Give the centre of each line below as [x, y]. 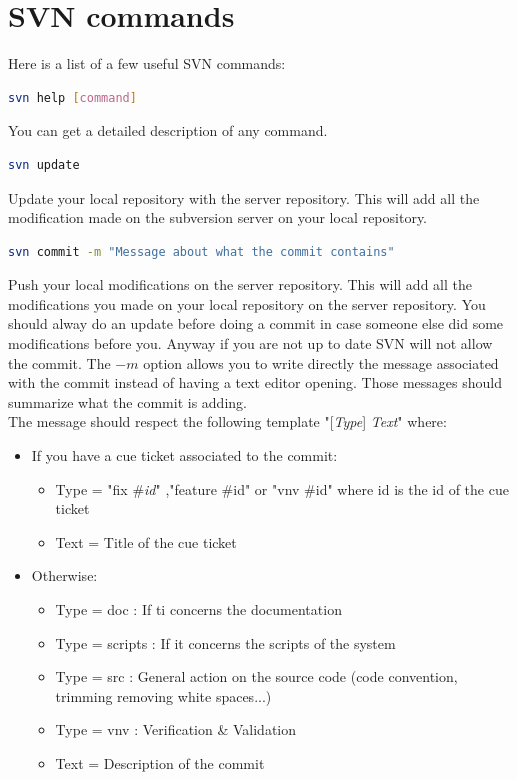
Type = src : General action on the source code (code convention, [256, 676]
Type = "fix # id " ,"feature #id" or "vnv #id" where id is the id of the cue [282, 488]
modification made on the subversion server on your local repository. [218, 217]
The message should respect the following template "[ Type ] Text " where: [227, 421]
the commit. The [59, 362]
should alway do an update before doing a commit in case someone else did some [256, 323]
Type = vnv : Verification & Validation [176, 729]
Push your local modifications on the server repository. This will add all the [240, 284]
